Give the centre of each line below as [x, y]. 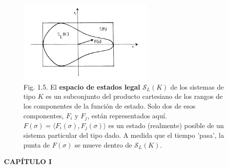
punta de [37, 145]
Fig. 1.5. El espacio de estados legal [82, 86]
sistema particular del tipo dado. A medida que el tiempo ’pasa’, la [124, 135]
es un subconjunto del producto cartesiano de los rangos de [134, 96]
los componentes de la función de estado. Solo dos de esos [110, 105]
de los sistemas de [197, 86]
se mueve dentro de [103, 145]
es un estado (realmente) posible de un [166, 125]
